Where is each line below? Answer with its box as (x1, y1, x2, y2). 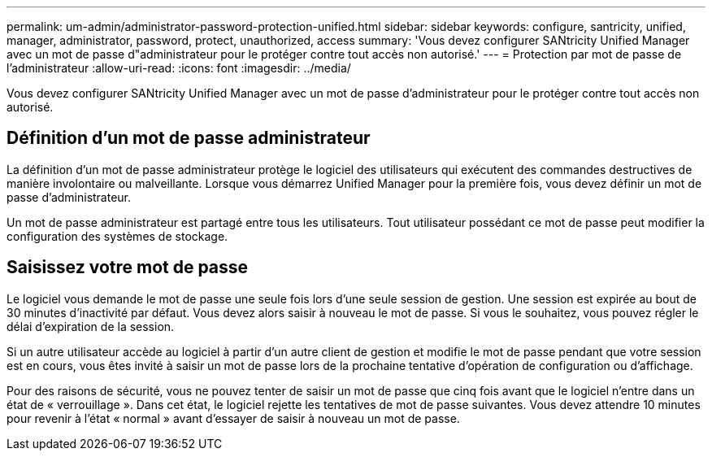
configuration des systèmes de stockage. (7, 228, 228, 243)
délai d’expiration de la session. (7, 319, 175, 333)
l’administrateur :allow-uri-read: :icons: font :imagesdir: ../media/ (7, 61, 351, 75)
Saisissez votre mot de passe (7, 257, 249, 278)
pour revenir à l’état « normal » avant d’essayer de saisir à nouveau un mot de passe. (7, 411, 460, 425)
